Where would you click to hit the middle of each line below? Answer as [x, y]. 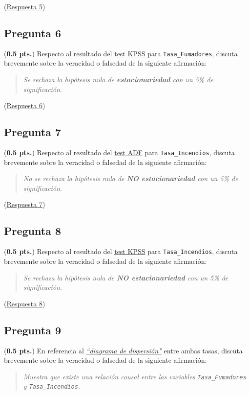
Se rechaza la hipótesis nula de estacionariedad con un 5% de [118, 80]
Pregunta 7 [33, 132]
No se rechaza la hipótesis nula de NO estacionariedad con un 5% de [131, 178]
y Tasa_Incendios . [52, 386]
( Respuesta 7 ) [25, 204]
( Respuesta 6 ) [25, 105]
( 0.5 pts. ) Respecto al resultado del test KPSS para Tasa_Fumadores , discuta [121, 53]
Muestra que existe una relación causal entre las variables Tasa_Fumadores [135, 376]
